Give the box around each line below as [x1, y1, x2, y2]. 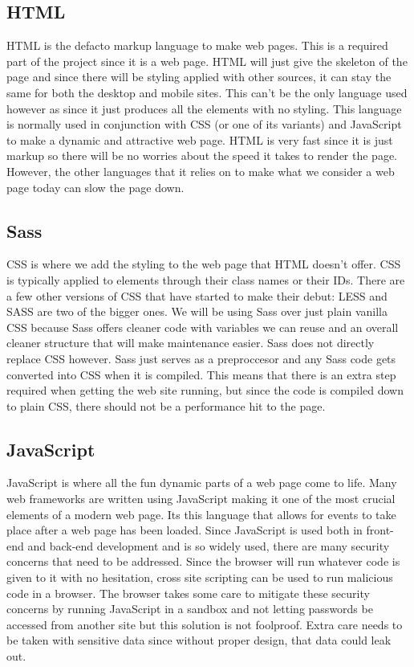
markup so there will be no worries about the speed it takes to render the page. [6, 147, 398, 164]
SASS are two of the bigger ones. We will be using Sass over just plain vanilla [6, 303, 388, 320]
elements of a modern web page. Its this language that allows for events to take [6, 505, 396, 522]
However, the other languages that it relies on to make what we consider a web [6, 162, 395, 179]
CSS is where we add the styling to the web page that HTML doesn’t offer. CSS [6, 256, 401, 272]
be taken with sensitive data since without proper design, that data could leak [6, 632, 392, 649]
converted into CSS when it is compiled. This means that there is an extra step [6, 366, 396, 383]
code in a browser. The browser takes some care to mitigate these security [6, 584, 370, 601]
